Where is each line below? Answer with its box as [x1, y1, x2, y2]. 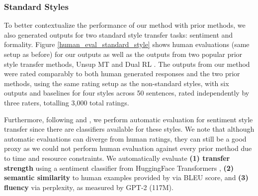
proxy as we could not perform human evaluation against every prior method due [4, 143, 252, 153]
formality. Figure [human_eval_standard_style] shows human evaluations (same [4, 39, 250, 49]
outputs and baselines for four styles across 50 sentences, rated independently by [4, 88, 250, 98]
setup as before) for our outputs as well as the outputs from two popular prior [4, 49, 243, 59]
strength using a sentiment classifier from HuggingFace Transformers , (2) [4, 162, 234, 173]
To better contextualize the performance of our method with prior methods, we [4, 20, 246, 30]
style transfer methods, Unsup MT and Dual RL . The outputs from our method [4, 58, 250, 69]
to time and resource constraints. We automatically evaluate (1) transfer [4, 152, 230, 163]
